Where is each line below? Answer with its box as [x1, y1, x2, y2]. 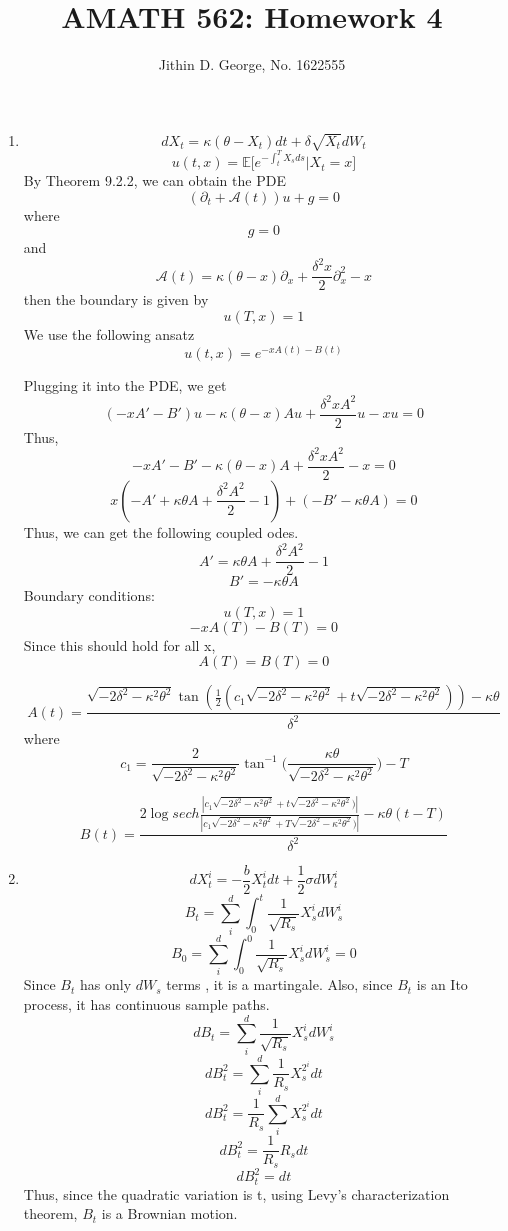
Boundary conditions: [23, 585, 155, 606]
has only [79, 974, 132, 995]
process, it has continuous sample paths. [23, 994, 270, 1015]
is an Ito [416, 974, 468, 995]
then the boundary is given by [23, 289, 209, 310]
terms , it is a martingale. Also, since [166, 974, 393, 995]
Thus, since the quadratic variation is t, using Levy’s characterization [23, 1183, 450, 1204]
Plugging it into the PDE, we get [23, 374, 227, 395]
